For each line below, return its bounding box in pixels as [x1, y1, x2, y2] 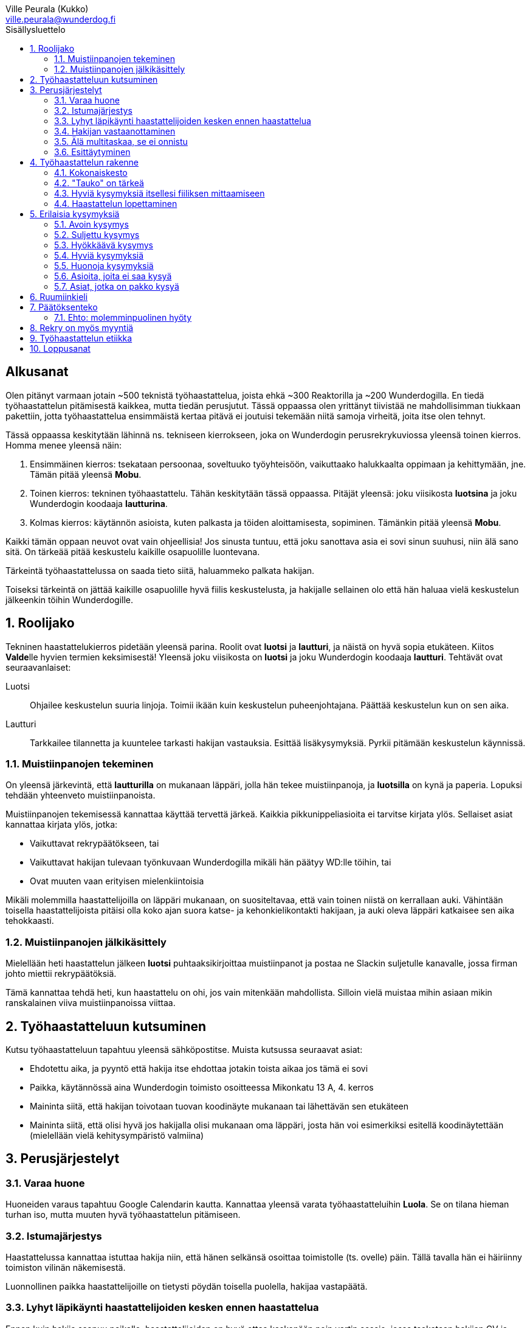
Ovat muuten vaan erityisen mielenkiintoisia [30, 876, 204, 887]
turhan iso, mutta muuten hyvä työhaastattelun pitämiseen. [5, 1209, 241, 1220]
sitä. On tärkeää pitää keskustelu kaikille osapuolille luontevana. [5, 546, 260, 557]
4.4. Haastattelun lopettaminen [54, 198, 177, 209]
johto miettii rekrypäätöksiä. [5, 968, 117, 979]
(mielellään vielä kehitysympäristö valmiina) [30, 1130, 204, 1141]
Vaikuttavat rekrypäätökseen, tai [30, 838, 159, 849]
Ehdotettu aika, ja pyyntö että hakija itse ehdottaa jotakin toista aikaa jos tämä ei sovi [30, 1063, 368, 1074]
